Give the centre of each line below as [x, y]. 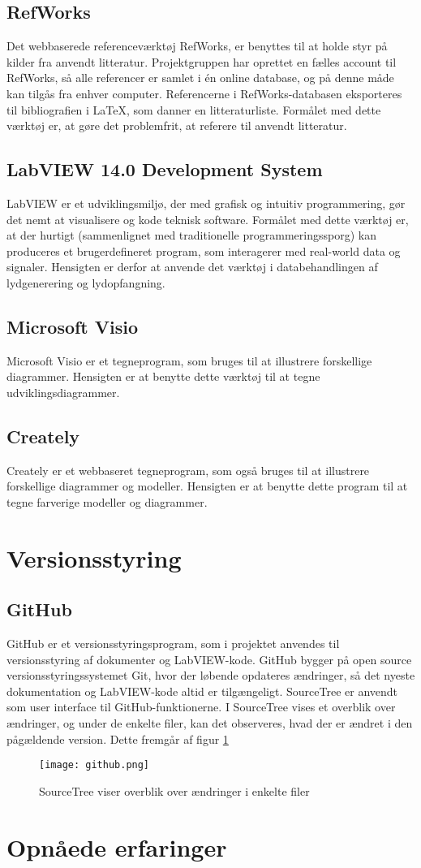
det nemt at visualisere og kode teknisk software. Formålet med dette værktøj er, [208, 219]
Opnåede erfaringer [117, 846]
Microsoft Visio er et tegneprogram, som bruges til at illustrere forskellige [189, 360]
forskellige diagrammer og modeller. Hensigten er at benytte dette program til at [207, 486]
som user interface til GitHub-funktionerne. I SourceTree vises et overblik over [201, 707]
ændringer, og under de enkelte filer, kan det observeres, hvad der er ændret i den [210, 723]
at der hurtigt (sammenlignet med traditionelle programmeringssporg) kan [191, 235]
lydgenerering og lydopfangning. [86, 282]
